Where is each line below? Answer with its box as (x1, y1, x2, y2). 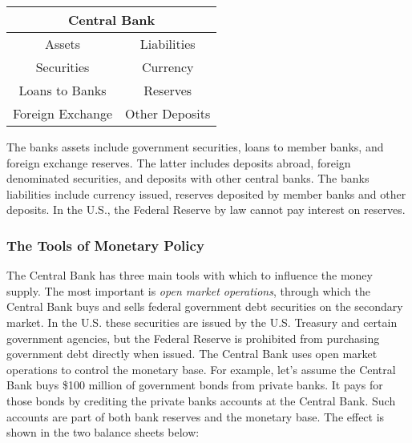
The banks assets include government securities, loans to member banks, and (6, 139, 384, 155)
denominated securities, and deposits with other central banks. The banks (6, 170, 370, 187)
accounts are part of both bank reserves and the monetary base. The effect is (6, 408, 385, 425)
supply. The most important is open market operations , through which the (6, 282, 370, 299)
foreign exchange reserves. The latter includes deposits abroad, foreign (6, 154, 351, 171)
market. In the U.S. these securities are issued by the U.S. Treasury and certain (6, 313, 398, 330)
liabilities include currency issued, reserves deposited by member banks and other (6, 185, 406, 202)
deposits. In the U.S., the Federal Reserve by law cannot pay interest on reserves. (6, 201, 406, 218)
